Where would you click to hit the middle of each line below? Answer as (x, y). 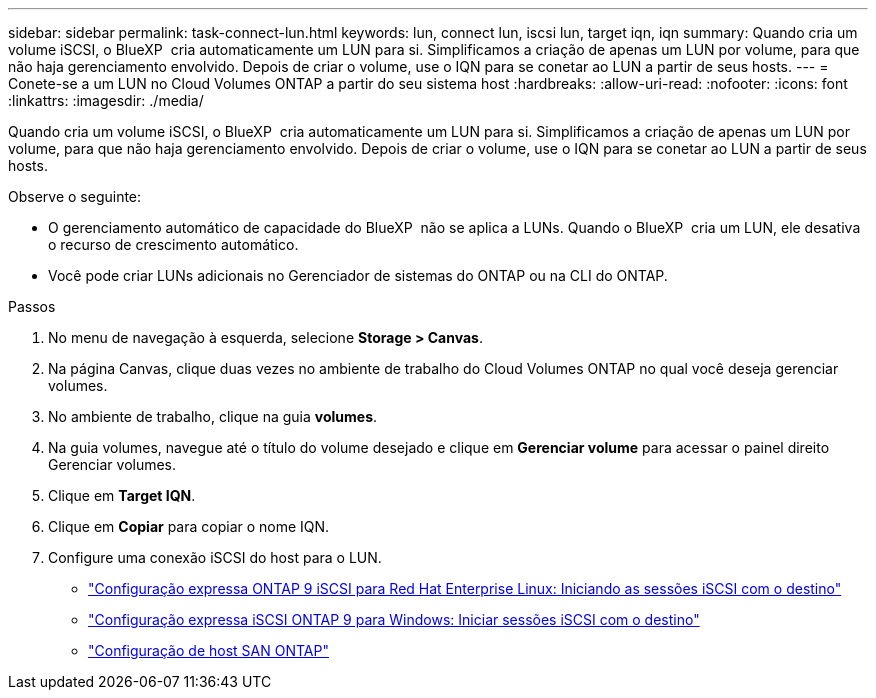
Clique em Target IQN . (122, 495)
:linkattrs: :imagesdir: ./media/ (106, 100)
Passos (32, 306)
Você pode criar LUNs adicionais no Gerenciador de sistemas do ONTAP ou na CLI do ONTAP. (358, 275)
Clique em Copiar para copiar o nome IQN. (189, 526)
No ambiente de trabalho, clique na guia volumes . (213, 416)
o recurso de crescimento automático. (173, 244)
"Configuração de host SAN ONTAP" (208, 650)
